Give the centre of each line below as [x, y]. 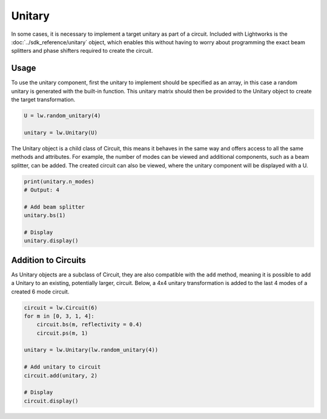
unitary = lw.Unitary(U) [61, 132]
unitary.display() [51, 241]
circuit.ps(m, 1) [62, 333]
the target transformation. [43, 99]
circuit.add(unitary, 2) [61, 375]
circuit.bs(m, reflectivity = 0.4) [89, 325]
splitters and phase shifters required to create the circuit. [82, 51]
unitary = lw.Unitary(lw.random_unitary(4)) [91, 350]
